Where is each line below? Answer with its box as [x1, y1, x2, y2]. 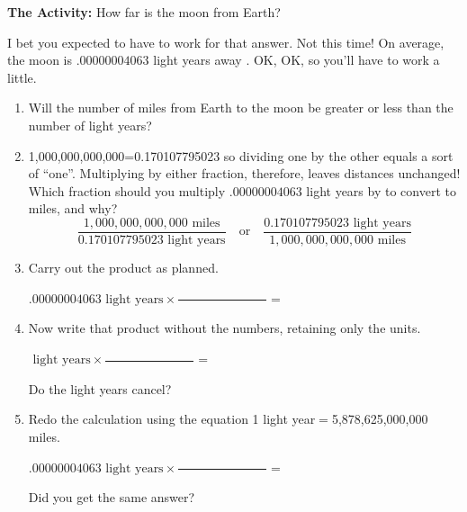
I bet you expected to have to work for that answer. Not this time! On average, [7, 32, 445, 51]
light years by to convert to [306, 181, 456, 200]
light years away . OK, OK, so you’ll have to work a [153, 50, 440, 69]
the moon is [7, 50, 73, 69]
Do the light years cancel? [28, 379, 172, 398]
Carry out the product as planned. [28, 258, 219, 276]
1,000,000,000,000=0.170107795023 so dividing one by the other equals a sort [28, 146, 454, 165]
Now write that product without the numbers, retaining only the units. [28, 319, 421, 337]
